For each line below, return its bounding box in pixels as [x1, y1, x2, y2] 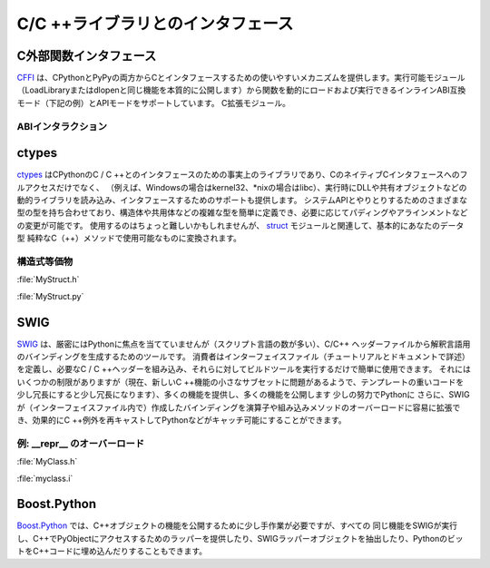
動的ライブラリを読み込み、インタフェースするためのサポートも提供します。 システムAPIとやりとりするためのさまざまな [16, 195, 467, 206]
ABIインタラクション [16, 120, 108, 132]
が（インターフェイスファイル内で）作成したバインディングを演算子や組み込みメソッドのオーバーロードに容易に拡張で [16, 402, 461, 413]
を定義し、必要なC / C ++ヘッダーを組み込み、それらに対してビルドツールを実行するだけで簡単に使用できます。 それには [16, 364, 471, 375]
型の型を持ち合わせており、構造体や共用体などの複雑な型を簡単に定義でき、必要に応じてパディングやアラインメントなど [16, 207, 468, 218]
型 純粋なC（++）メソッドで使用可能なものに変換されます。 [16, 232, 242, 244]
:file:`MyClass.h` [16, 456, 78, 467]
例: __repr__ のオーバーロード [16, 436, 145, 449]
